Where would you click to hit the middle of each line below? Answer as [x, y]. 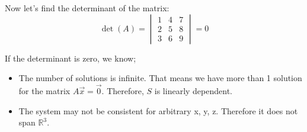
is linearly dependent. [193, 91]
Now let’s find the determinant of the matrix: [87, 8]
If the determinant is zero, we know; [71, 58]
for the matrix [44, 91]
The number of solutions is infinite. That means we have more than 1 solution [160, 78]
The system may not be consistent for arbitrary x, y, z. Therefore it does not [158, 110]
